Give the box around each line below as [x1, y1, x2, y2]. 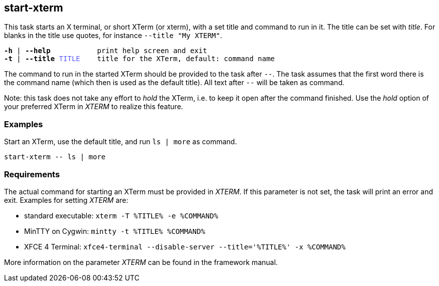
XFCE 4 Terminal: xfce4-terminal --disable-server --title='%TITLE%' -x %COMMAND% [24, 242, 346, 251]
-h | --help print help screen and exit [4, 47, 207, 55]
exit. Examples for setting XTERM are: [4, 195, 128, 204]
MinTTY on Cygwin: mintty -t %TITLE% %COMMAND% [24, 226, 205, 235]
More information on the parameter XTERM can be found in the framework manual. [4, 257, 278, 266]
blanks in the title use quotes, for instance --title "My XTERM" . [4, 31, 222, 40]
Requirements [4, 169, 60, 179]
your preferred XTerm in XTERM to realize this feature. [4, 102, 183, 111]
